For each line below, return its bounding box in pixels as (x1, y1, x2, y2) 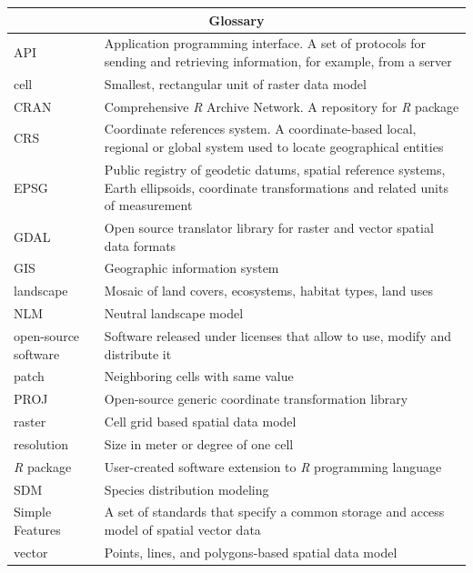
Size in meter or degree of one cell (104, 434, 294, 453)
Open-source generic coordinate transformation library (104, 389, 408, 408)
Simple (14, 502, 52, 521)
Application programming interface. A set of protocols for (104, 34, 426, 53)
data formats (104, 236, 176, 255)
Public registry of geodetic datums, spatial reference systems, (104, 159, 446, 178)
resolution (14, 434, 69, 453)
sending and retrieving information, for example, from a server (104, 51, 452, 70)
